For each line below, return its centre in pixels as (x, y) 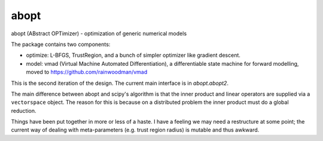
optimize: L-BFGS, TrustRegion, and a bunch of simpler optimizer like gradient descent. (133, 55)
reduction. (24, 111)
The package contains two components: (61, 44)
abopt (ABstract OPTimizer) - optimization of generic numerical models (99, 33)
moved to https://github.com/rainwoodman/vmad (87, 72)
